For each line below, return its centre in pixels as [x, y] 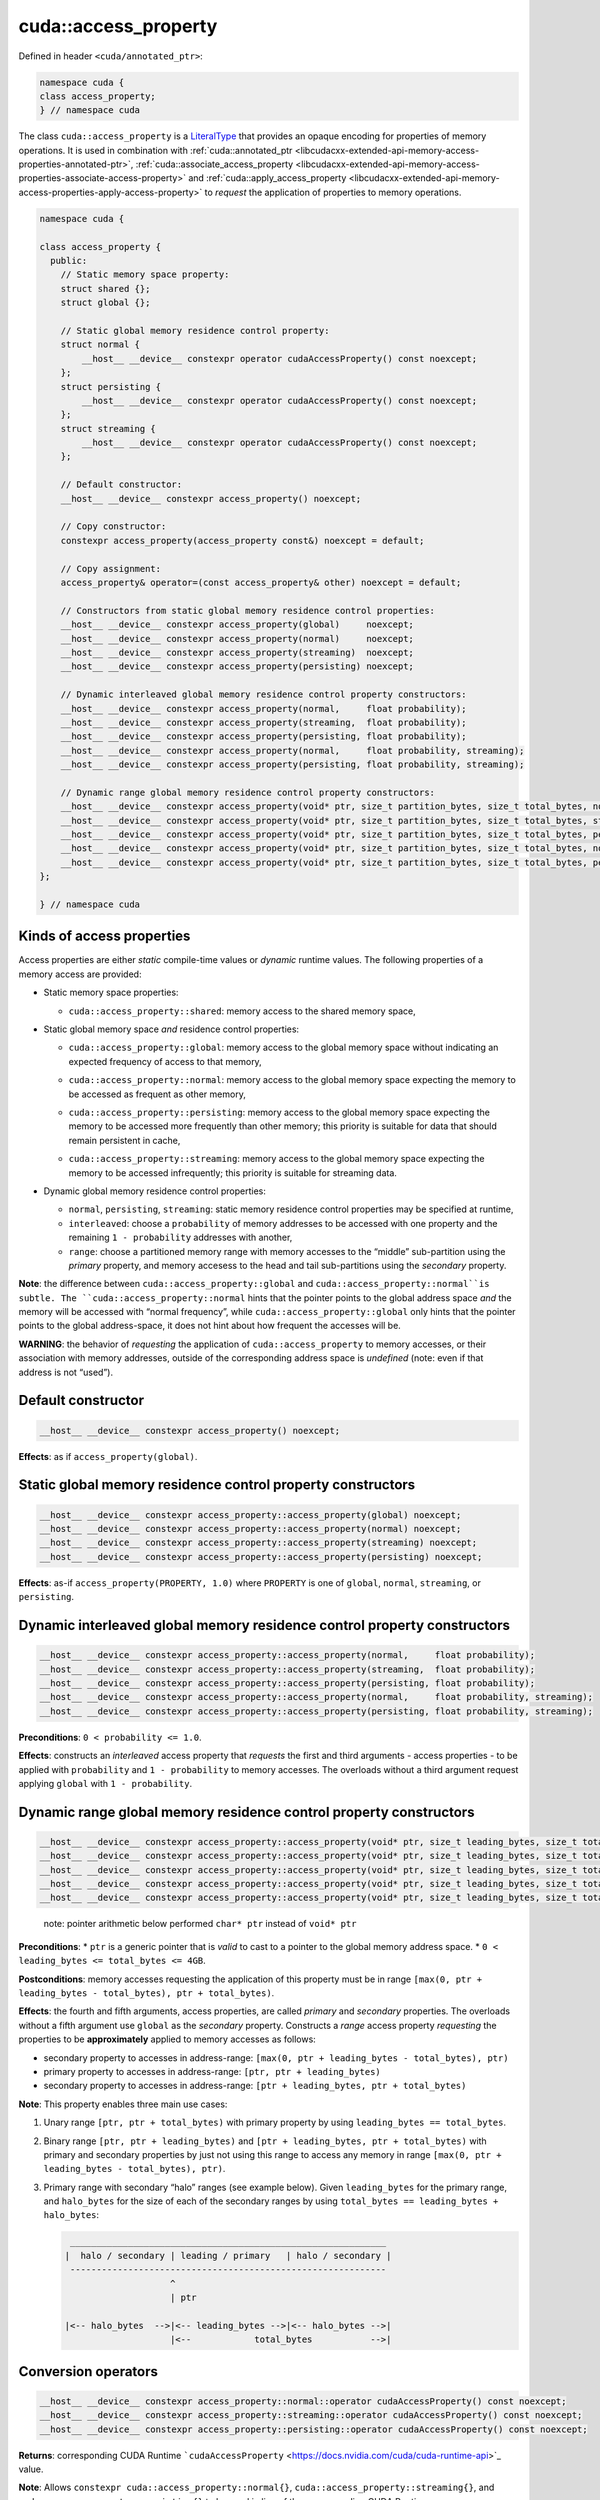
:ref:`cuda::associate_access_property [214, 164]
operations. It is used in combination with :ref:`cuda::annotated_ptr [155, 150]
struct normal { [100, 344]
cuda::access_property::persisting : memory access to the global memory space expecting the [279, 1112]
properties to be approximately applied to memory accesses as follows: [167, 2039]
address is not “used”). [66, 1372]
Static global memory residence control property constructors [217, 1485]
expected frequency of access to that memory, [165, 1061]
